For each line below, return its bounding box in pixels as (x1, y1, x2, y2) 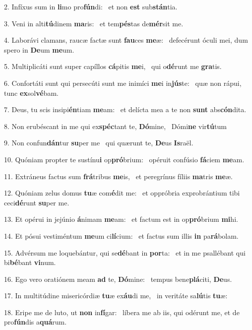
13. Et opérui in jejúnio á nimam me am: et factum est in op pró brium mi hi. (4, 214, 238, 224)
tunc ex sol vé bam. (4, 87, 59, 98)
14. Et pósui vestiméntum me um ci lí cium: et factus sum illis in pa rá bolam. (4, 230, 239, 241)
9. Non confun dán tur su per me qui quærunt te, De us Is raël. (4, 137, 193, 148)
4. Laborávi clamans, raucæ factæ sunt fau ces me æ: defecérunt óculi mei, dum (4, 35, 248, 45)
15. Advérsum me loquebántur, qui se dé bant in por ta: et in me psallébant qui (4, 247, 246, 258)
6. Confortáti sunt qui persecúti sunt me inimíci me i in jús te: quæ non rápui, (4, 77, 242, 88)
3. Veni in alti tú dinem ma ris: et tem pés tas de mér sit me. (4, 18, 184, 28)
